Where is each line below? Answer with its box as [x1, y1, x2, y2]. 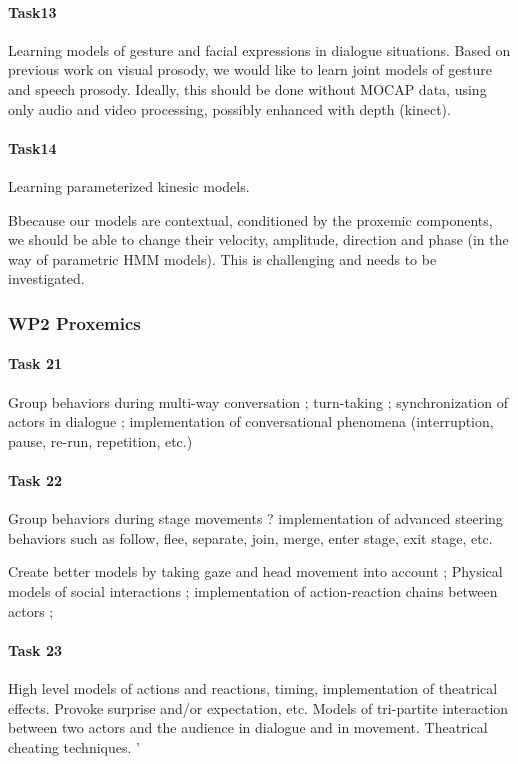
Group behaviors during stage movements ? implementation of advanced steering [8, 508, 503, 529]
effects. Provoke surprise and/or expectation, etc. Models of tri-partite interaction [8, 697, 509, 718]
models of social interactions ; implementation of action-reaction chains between [8, 580, 498, 601]
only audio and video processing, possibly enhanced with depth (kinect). [8, 98, 451, 119]
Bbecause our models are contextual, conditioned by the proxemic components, [8, 209, 493, 230]
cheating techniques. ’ [8, 736, 140, 757]
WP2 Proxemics [8, 310, 141, 335]
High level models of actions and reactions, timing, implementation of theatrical [8, 677, 498, 698]
